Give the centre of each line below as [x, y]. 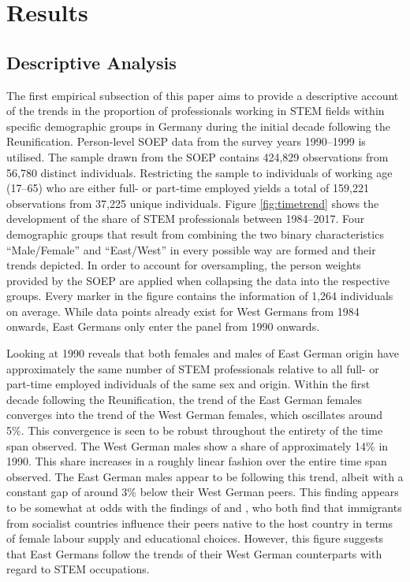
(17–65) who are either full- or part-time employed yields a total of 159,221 [188, 188]
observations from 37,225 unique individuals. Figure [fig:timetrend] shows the [193, 203]
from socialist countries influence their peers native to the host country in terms [199, 523]
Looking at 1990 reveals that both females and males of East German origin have [203, 353]
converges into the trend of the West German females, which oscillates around [194, 415]
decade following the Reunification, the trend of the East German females [184, 399]
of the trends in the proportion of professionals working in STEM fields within [196, 111]
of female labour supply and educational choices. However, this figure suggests [195, 538]
